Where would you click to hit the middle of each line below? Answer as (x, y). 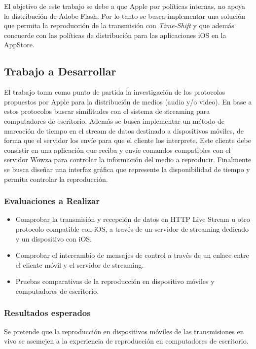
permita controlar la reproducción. (56, 179)
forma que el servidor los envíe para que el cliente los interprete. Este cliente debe (128, 140)
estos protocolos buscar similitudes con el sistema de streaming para (107, 111)
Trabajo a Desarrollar (60, 71)
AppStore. (19, 45)
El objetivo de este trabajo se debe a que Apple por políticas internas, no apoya (125, 6)
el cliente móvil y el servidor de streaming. (80, 264)
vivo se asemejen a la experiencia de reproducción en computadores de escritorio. (126, 341)
